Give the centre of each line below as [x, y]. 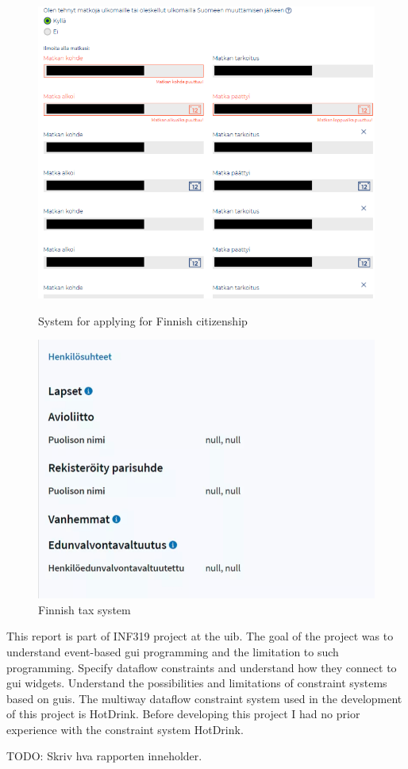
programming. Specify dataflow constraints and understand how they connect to [202, 667]
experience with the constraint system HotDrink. [125, 729]
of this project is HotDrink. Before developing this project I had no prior [183, 714]
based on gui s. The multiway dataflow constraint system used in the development [204, 698]
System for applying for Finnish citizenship [143, 320]
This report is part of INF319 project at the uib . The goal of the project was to [200, 636]
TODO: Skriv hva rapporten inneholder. [104, 756]
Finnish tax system [85, 609]
